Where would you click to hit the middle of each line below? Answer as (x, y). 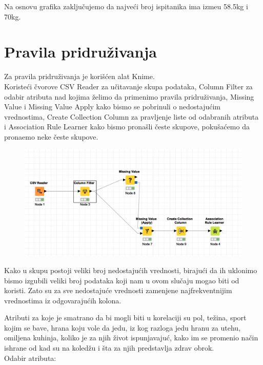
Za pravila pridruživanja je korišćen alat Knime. (79, 76)
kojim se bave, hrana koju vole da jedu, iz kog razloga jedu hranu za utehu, (123, 327)
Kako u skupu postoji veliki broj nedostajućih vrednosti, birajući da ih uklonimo (131, 270)
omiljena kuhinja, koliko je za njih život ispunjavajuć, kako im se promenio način (131, 338)
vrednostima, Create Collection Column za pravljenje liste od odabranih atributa (131, 116)
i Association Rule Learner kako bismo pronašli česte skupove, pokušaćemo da (127, 127)
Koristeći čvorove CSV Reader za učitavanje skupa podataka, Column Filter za (128, 86)
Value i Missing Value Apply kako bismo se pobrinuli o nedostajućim (113, 107)
